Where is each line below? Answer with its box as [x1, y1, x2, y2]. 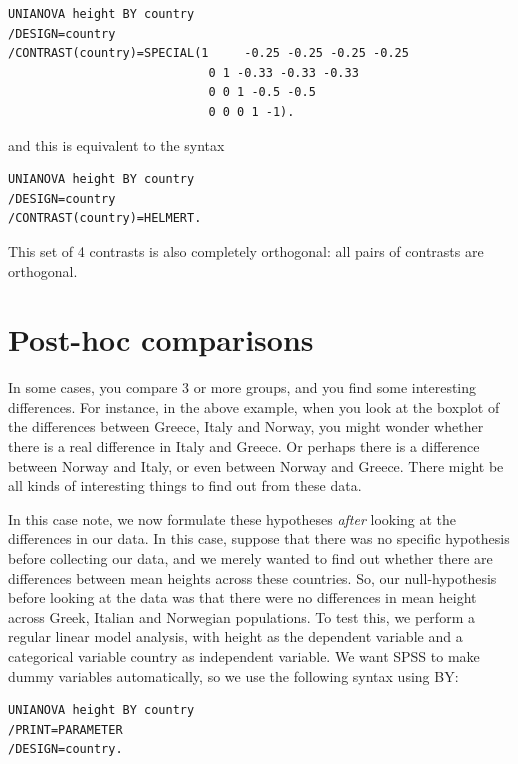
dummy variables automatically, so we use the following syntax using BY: [8, 665, 459, 686]
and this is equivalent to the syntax [8, 134, 225, 155]
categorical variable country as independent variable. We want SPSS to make [8, 645, 480, 666]
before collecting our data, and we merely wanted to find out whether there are [8, 548, 493, 568]
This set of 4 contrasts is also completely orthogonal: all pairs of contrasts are [8, 240, 484, 261]
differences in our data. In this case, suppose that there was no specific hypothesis [8, 528, 510, 549]
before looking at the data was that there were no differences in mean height [8, 587, 477, 608]
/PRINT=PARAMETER [8, 722, 123, 737]
